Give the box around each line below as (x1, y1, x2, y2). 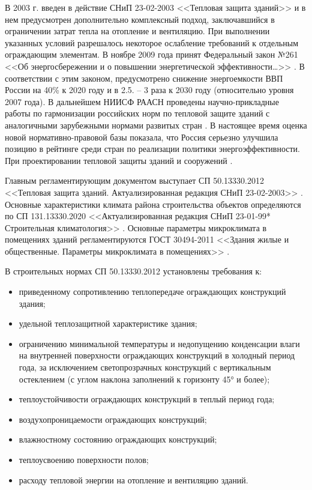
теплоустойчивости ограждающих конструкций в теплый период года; (19, 393, 275, 405)
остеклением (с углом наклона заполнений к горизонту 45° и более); (19, 372, 270, 385)
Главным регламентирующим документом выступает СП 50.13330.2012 (5, 174, 265, 187)
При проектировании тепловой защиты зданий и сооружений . (5, 154, 233, 166)
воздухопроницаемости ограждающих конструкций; (19, 413, 207, 425)
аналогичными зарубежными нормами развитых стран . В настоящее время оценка (5, 118, 307, 131)
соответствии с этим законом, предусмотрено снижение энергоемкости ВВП (5, 71, 283, 84)
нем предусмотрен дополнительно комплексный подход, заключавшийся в (5, 13, 275, 25)
